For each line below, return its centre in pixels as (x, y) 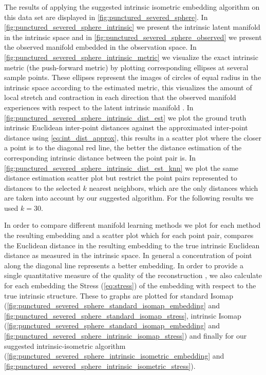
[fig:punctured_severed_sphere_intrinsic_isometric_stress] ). (100, 366)
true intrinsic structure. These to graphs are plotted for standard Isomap (119, 295)
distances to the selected (42, 187)
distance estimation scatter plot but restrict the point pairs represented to (121, 178)
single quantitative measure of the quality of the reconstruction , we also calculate (133, 275)
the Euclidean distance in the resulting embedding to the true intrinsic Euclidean (132, 245)
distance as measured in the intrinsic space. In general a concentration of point (128, 255)
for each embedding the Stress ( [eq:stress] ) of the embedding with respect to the (130, 285)
